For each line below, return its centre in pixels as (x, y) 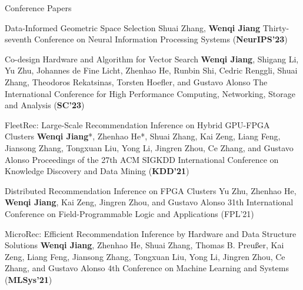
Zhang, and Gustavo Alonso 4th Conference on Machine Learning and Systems (147, 268)
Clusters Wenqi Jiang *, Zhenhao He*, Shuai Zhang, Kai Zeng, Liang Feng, (143, 136)
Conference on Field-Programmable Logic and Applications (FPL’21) (129, 213)
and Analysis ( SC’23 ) (45, 105)
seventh (18, 39)
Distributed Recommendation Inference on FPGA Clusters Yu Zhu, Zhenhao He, (151, 190)
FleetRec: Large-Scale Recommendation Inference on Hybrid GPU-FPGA (137, 124)
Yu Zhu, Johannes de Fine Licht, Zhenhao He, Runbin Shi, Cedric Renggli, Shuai (151, 70)
